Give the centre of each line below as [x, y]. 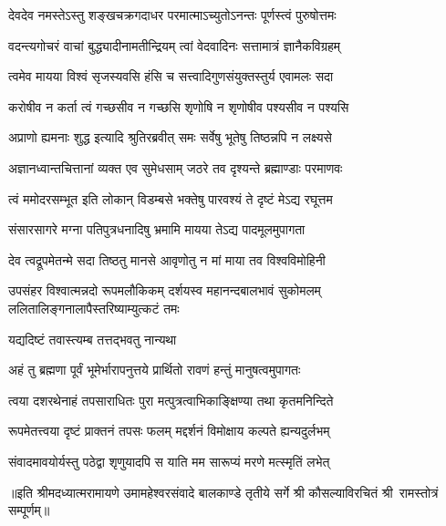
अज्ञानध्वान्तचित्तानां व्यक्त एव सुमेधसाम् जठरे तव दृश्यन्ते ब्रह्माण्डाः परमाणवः [176, 167]
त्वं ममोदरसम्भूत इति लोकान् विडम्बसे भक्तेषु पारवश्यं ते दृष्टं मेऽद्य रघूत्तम [171, 198]
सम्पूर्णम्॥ [29, 510]
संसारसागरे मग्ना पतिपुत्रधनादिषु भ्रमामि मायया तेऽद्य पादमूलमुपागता [157, 229]
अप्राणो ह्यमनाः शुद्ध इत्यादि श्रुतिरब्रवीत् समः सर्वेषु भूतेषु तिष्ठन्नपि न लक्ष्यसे [170, 137]
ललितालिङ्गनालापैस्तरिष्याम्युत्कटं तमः [94, 308]
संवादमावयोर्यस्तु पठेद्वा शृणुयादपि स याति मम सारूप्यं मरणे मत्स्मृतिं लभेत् [169, 461]
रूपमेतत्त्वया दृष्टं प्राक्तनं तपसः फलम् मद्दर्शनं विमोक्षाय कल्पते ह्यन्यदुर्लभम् [169, 431]
